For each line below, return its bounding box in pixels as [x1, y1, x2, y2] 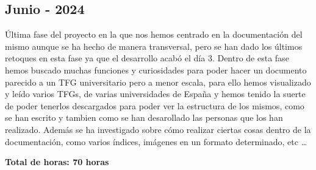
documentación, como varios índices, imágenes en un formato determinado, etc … [5, 135, 307, 148]
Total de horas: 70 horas [5, 155, 109, 168]
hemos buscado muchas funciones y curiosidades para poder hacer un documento [5, 63, 307, 76]
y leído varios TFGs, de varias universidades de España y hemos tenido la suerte [5, 87, 306, 100]
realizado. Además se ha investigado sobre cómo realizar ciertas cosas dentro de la [5, 123, 311, 135]
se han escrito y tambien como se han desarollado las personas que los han [5, 111, 283, 124]
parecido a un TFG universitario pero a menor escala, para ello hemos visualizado [5, 75, 311, 88]
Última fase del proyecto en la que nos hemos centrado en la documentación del [5, 28, 303, 41]
